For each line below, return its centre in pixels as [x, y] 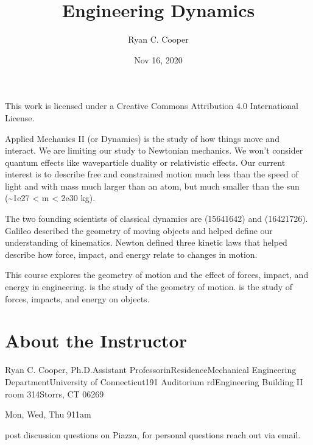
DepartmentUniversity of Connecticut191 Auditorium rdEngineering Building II [154, 381]
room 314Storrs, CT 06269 [55, 393]
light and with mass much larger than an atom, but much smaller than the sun [152, 186]
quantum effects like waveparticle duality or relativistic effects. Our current [145, 162]
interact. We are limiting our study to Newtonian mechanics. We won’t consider [154, 150]
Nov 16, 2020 [158, 59]
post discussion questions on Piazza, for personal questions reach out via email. [153, 434]
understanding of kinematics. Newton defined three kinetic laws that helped [146, 242]
